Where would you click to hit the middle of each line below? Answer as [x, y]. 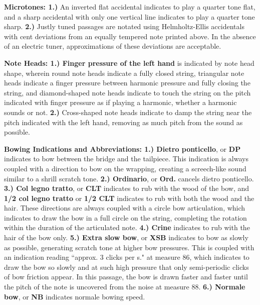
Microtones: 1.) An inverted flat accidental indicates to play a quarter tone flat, [130, 7]
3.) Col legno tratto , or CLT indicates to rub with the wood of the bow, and [127, 188]
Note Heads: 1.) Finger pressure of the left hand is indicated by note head [129, 63]
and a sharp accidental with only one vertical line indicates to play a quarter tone [129, 16]
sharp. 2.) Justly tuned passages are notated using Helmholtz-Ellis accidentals [124, 26]
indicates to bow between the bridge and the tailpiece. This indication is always [126, 159]
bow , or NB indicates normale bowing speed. [75, 296]
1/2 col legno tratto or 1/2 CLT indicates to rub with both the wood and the [129, 198]
